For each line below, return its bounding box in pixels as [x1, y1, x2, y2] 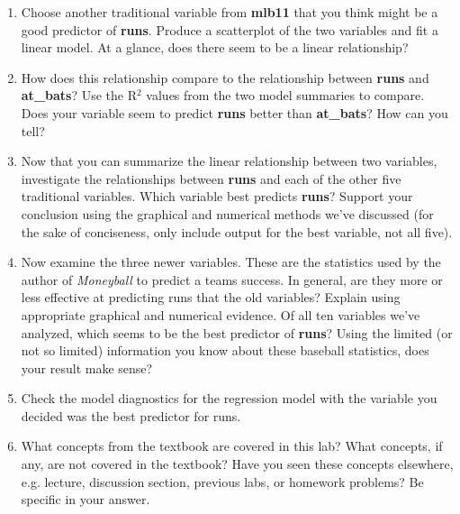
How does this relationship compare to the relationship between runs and [21, 68, 429, 87]
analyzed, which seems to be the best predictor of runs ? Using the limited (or [21, 323, 453, 342]
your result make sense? [21, 358, 153, 377]
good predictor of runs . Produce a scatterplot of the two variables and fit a [21, 20, 438, 39]
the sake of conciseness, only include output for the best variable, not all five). [21, 222, 453, 241]
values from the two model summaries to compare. [146, 86, 425, 105]
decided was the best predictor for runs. [21, 406, 241, 425]
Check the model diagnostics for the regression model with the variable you [21, 389, 437, 408]
